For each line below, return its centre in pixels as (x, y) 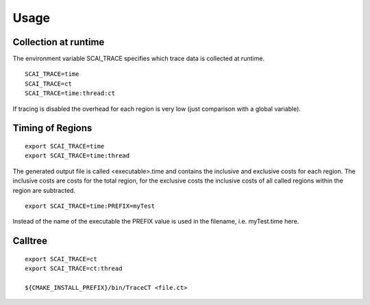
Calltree (30, 241)
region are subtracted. (44, 190)
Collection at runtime (59, 42)
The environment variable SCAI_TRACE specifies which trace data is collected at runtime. (139, 59)
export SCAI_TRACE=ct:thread (74, 269)
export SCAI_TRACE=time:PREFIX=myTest (90, 206)
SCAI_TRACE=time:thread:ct (70, 93)
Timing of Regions (52, 128)
